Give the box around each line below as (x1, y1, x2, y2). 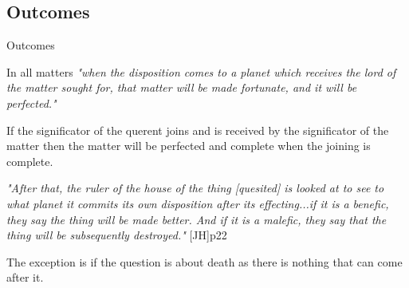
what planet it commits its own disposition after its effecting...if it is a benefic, (6, 195, 389, 211)
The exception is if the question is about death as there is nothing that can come (6, 253, 403, 270)
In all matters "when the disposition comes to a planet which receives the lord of (6, 63, 396, 80)
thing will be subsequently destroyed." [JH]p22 (6, 227, 227, 243)
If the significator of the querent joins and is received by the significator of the (6, 121, 389, 138)
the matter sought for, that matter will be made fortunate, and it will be (6, 79, 357, 96)
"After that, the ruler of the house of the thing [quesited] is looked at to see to (6, 180, 384, 196)
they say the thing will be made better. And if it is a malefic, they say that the (6, 211, 387, 227)
